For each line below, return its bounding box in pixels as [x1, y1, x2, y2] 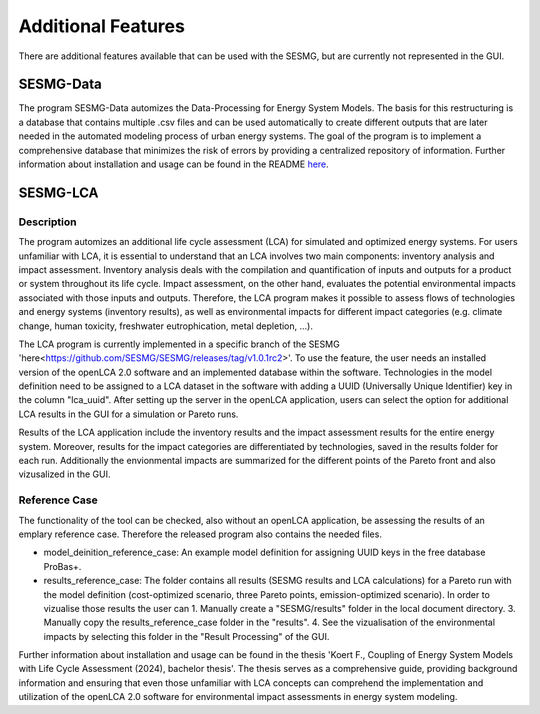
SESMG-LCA [18, 184, 99, 201]
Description [18, 215, 77, 229]
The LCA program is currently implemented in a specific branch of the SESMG [18, 338, 340, 350]
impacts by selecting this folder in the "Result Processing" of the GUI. [43, 630, 330, 642]
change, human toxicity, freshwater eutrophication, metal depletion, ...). [18, 320, 314, 332]
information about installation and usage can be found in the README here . [18, 158, 329, 170]
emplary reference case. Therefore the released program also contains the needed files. [18, 528, 382, 540]
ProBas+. [43, 560, 82, 572]
